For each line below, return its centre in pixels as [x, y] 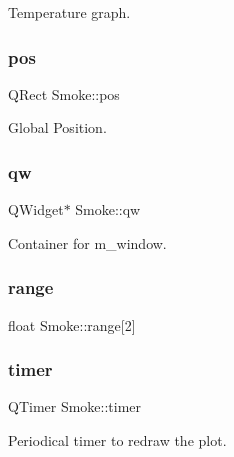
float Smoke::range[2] [72, 324]
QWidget [36, 209]
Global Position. [57, 127]
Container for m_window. [87, 242]
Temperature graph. [69, 12]
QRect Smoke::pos [64, 93]
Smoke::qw [108, 209]
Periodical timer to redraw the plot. [117, 440]
